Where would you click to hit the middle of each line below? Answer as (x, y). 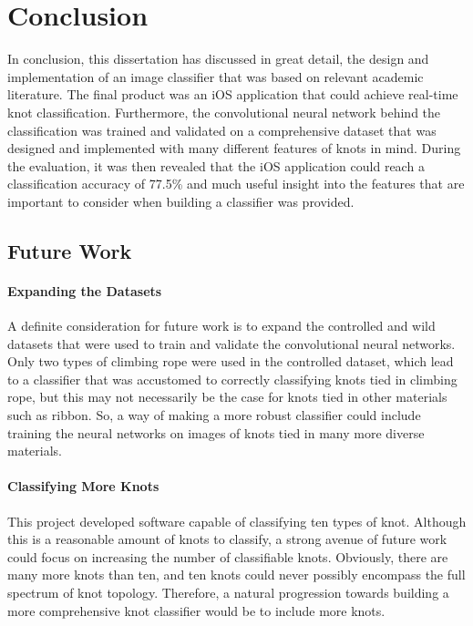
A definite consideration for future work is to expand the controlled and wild (221, 326)
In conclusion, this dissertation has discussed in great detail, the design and (218, 59)
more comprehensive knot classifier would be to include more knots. (196, 610)
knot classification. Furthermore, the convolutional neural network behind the (224, 112)
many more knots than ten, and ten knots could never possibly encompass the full (236, 575)
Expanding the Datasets (85, 290)
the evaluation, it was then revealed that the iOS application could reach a (216, 165)
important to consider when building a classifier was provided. (181, 201)
